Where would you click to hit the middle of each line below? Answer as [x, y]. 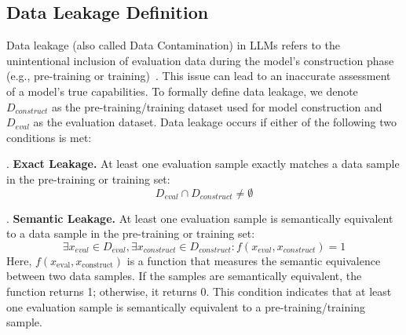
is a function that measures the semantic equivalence [254, 260]
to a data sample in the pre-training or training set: [131, 233]
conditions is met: [49, 137]
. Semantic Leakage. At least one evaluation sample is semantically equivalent [200, 218]
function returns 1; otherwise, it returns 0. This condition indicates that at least [199, 291]
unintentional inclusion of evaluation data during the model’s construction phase [200, 60]
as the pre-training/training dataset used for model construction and [217, 106]
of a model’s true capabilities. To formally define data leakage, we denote [182, 91]
